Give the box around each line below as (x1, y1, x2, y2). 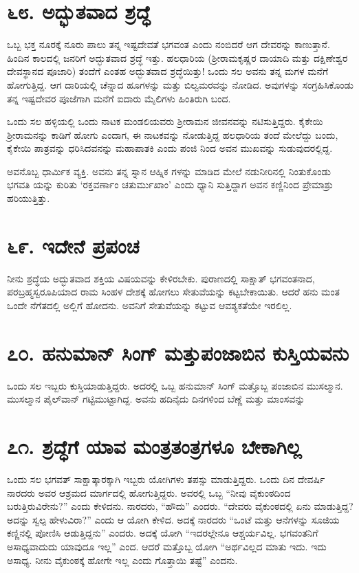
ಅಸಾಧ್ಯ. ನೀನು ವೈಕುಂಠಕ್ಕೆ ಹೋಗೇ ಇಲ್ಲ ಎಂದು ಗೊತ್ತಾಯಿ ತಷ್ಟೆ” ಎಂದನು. (7, 552, 238, 567)
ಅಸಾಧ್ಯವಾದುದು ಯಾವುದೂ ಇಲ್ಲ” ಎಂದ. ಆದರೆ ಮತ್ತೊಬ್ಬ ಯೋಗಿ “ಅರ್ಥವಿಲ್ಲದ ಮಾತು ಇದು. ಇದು (7, 539, 327, 553)
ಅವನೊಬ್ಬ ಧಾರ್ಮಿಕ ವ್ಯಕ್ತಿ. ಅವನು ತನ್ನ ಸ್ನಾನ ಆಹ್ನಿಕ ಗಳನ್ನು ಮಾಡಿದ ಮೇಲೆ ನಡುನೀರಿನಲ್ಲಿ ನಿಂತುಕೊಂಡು (7, 164, 331, 178)
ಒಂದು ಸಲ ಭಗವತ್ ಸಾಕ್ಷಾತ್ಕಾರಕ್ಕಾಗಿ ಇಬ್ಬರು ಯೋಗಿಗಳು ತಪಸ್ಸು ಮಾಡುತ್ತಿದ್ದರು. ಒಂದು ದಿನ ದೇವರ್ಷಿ (7, 472, 325, 486)
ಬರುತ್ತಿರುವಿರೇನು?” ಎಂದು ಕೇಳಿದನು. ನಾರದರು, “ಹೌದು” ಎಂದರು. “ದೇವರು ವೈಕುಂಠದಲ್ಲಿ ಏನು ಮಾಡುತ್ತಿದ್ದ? (7, 499, 353, 513)
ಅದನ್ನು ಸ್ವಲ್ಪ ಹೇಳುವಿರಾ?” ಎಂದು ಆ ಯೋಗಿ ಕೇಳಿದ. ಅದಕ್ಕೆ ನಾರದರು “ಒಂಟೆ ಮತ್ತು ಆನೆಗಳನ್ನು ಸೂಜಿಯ (7, 512, 340, 526)
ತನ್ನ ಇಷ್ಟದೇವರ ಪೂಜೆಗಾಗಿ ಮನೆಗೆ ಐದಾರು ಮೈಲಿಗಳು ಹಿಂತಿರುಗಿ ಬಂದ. (7, 91, 231, 105)
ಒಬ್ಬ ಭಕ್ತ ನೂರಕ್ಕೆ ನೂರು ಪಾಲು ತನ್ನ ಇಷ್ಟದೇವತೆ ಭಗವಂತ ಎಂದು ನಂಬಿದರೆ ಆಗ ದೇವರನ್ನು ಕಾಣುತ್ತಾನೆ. (7, 37, 330, 52)
